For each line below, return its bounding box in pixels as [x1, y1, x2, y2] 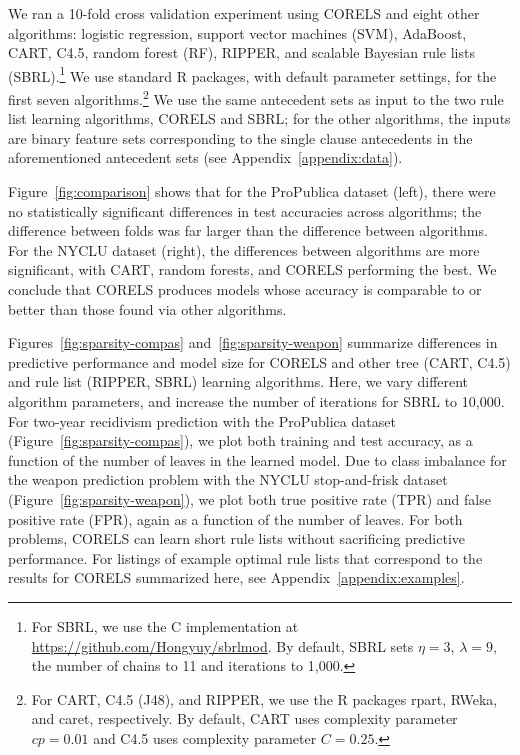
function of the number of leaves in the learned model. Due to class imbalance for [8, 449, 507, 470]
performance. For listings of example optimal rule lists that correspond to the [8, 547, 483, 568]
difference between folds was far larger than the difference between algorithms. [8, 220, 488, 241]
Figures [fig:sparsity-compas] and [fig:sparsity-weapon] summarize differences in [8, 332, 498, 353]
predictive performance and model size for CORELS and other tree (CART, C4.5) [8, 351, 511, 372]
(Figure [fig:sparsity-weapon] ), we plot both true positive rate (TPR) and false [8, 488, 491, 509]
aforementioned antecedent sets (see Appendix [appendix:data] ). [8, 147, 403, 168]
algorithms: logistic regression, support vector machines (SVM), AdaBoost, [8, 22, 467, 43]
